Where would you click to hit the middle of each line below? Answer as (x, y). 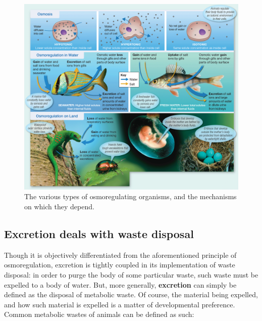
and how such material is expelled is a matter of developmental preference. (120, 304)
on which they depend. (59, 207)
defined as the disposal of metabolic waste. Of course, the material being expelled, (131, 294)
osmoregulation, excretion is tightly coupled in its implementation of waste (120, 265)
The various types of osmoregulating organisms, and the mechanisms (130, 196)
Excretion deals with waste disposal (99, 234)
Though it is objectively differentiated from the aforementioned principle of (120, 255)
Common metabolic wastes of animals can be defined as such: (99, 314)
